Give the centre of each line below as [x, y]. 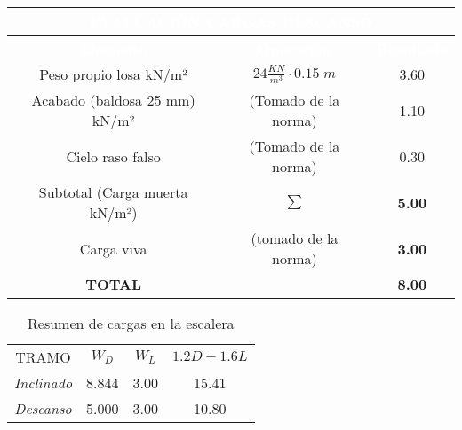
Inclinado [44, 383]
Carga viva [113, 248]
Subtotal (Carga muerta [113, 192]
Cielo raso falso [113, 156]
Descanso [43, 408]
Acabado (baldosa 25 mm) [113, 100]
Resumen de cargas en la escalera [131, 323]
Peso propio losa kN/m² [113, 74]
